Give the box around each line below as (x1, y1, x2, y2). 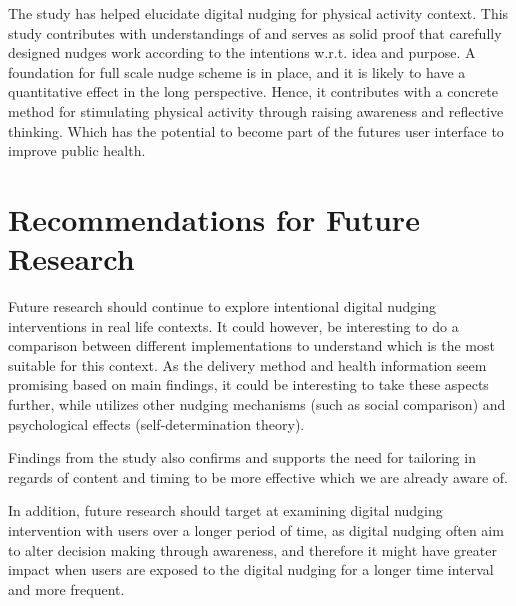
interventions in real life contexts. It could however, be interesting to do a (8, 315, 459, 336)
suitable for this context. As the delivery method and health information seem (8, 354, 487, 375)
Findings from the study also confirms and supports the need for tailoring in (8, 447, 476, 468)
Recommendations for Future (8, 198, 420, 239)
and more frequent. (8, 578, 125, 599)
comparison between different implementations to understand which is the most (8, 335, 495, 356)
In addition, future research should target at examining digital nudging (8, 500, 443, 521)
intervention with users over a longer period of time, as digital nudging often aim (8, 520, 504, 540)
